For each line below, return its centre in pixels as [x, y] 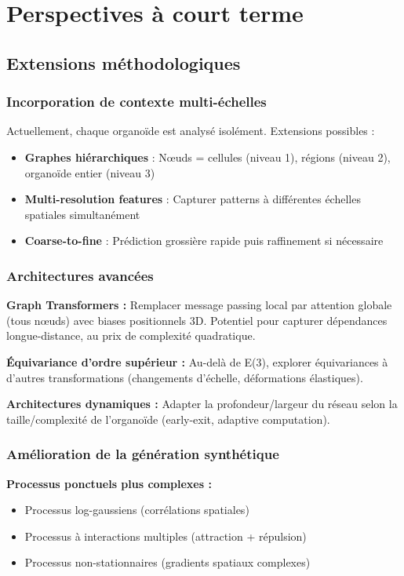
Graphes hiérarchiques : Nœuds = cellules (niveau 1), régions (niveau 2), [207, 157]
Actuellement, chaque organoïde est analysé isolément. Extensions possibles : [191, 131]
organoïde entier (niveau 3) [90, 172]
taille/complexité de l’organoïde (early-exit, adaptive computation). [168, 419]
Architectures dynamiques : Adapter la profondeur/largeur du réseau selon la [202, 404]
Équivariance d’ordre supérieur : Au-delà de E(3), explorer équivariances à [197, 361]
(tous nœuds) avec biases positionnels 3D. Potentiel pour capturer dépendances [197, 320]
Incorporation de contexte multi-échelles [136, 102]
